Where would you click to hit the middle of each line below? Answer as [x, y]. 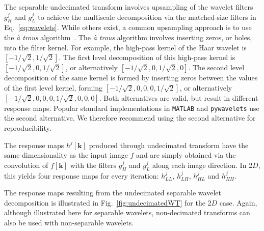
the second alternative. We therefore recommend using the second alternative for [130, 118]
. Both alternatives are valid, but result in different [179, 97]
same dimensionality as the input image [66, 155]
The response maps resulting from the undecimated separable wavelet [113, 193]
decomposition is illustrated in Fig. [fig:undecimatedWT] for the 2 [108, 202]
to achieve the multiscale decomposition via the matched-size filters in [147, 17]
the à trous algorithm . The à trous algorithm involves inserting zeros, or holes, [128, 37]
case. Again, [238, 202]
